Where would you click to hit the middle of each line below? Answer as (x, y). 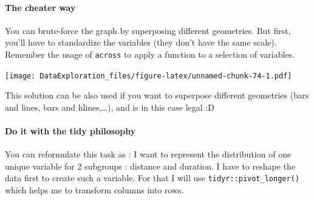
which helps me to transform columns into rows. (94, 190)
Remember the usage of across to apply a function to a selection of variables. (150, 54)
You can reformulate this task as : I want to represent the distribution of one (148, 154)
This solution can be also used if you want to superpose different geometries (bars (157, 95)
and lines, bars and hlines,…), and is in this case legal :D (110, 107)
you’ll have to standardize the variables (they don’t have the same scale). (141, 42)
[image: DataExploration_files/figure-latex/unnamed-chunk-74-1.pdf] (148, 76)
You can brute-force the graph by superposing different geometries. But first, (148, 30)
